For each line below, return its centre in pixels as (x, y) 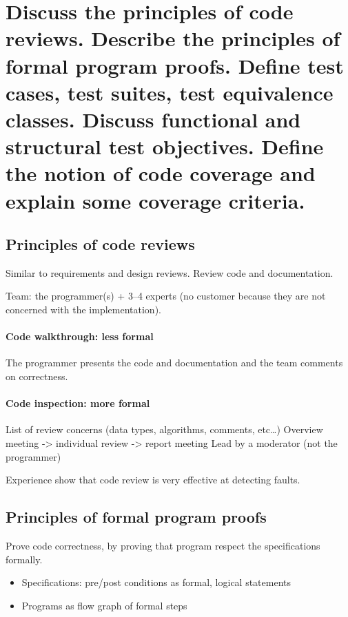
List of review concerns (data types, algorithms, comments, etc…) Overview (164, 429)
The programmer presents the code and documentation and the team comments (174, 363)
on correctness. (37, 376)
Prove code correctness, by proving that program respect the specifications (163, 546)
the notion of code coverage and (161, 173)
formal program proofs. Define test (175, 65)
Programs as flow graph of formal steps (104, 605)
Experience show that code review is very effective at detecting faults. (153, 480)
